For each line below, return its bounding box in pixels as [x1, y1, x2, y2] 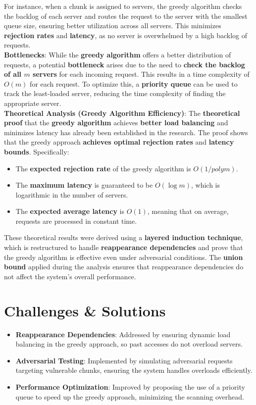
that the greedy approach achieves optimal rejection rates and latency [4, 137, 234, 147]
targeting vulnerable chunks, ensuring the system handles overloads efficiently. [15, 365, 253, 375]
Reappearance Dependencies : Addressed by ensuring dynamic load [15, 329, 231, 339]
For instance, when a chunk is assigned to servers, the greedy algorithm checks [4, 1, 242, 11]
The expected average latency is [15, 206, 124, 216]
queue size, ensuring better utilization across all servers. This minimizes [4, 20, 221, 31]
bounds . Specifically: [4, 146, 69, 156]
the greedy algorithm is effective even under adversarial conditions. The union [4, 252, 243, 262]
